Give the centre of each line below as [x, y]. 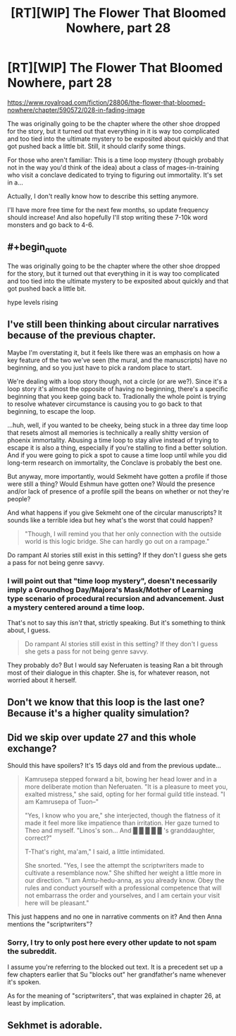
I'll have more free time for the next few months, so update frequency [108, 209]
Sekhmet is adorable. [55, 1025]
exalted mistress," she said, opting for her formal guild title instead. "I [125, 794]
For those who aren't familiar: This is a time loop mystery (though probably [116, 160]
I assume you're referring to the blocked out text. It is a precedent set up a [115, 967]
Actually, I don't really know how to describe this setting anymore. [103, 196]
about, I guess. [29, 630]
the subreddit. [32, 951]
